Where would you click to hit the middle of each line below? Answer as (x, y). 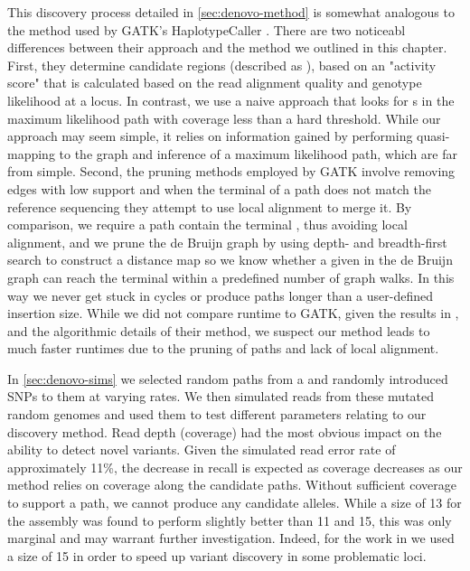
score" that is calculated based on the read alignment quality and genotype (215, 83)
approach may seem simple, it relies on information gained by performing (210, 136)
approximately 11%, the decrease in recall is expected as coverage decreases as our (235, 467)
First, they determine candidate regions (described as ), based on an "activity (222, 65)
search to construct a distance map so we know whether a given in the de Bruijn (230, 260)
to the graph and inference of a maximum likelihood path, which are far (258, 153)
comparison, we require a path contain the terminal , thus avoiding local (207, 225)
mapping (31, 153)
